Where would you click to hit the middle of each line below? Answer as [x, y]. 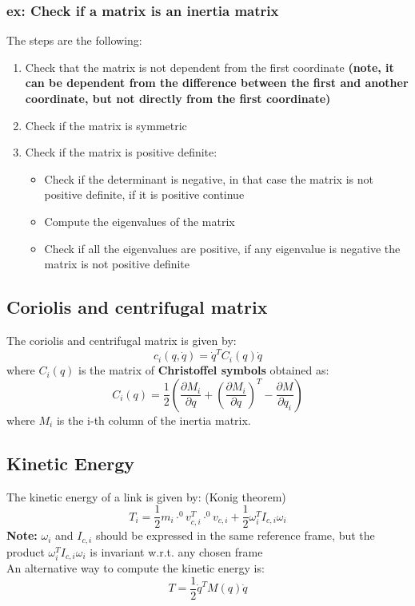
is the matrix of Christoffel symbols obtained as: [204, 370]
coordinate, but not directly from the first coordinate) [178, 98]
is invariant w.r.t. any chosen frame [176, 551]
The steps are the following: [74, 40]
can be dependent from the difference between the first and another [217, 83]
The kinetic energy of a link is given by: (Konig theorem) [146, 496]
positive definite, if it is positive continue [144, 194]
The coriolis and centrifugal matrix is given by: [122, 340]
